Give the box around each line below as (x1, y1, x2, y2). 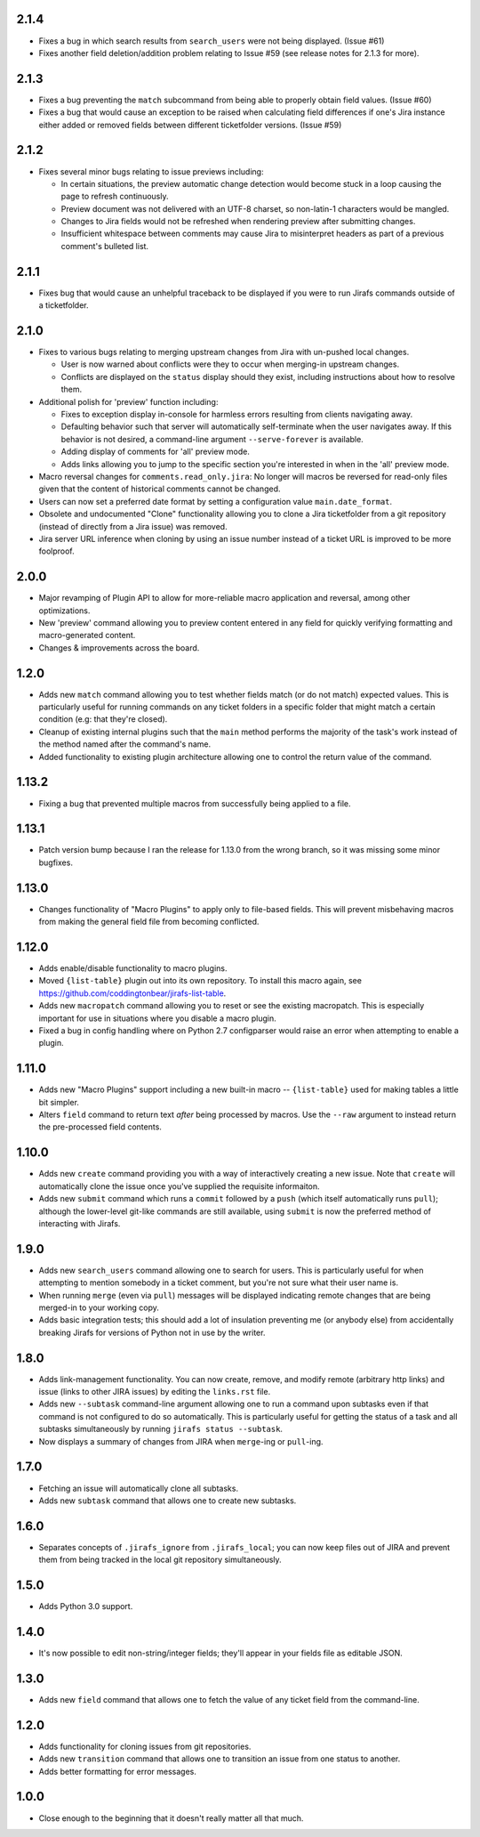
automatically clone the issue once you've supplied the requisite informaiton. (38, 1180, 320, 1192)
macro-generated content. (38, 630, 136, 641)
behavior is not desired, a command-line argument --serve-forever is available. (60, 433, 364, 444)
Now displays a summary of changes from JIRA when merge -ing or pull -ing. (38, 1436, 324, 1446)
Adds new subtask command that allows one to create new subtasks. (38, 1495, 297, 1506)
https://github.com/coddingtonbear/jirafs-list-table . (38, 988, 227, 999)
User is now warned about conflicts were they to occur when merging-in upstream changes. (60, 359, 400, 369)
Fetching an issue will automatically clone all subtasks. (38, 1483, 239, 1493)
